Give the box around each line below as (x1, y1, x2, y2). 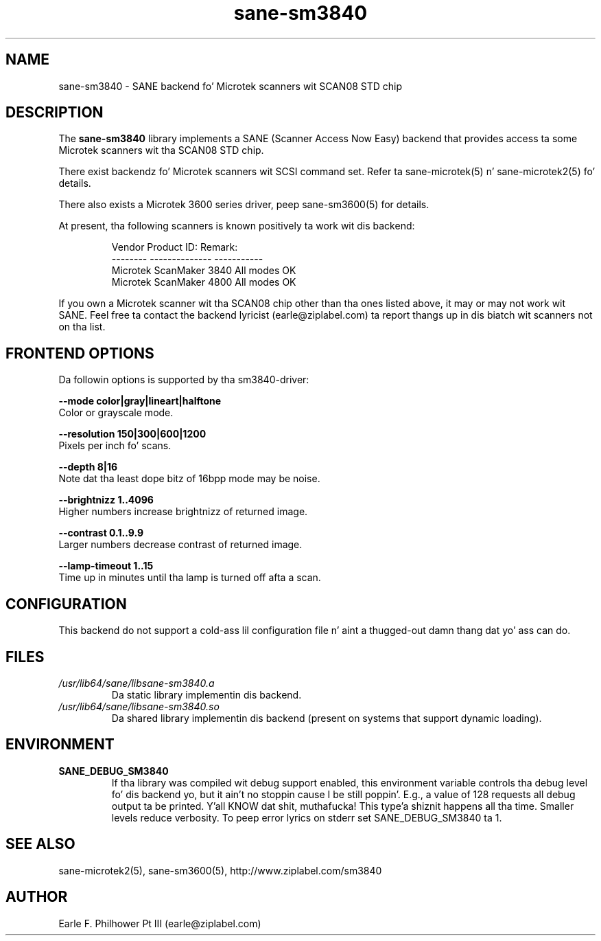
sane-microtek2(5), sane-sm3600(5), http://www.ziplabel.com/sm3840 (58, 864, 382, 876)
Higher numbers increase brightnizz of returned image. (58, 506, 308, 518)
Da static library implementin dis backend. (111, 688, 302, 701)
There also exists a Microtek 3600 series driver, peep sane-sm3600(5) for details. (58, 199, 429, 211)
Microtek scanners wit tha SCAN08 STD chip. (58, 144, 264, 157)
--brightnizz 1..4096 (58, 494, 154, 506)
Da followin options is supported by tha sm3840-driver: (58, 374, 309, 386)
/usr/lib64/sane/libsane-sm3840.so (58, 700, 220, 712)
